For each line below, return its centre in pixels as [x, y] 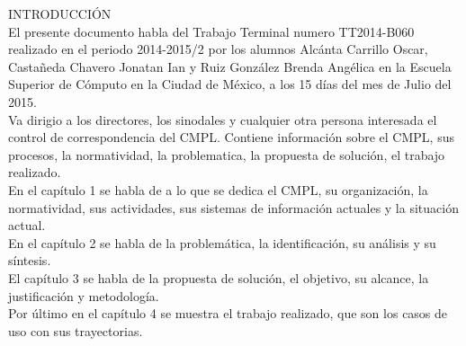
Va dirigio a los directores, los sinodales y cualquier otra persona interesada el [223, 119]
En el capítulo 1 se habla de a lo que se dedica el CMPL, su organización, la [218, 189]
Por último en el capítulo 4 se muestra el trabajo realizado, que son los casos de [228, 313]
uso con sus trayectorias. [76, 330]
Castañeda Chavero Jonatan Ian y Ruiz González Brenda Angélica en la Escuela [230, 66]
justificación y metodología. [84, 295]
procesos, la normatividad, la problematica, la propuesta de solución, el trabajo [227, 154]
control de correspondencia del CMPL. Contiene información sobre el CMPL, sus [231, 137]
